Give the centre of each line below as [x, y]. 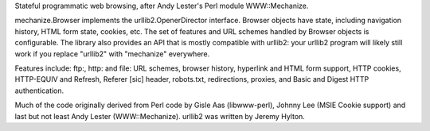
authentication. [39, 91]
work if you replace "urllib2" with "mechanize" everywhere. [112, 54]
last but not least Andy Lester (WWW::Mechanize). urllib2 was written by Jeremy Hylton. [160, 116]
